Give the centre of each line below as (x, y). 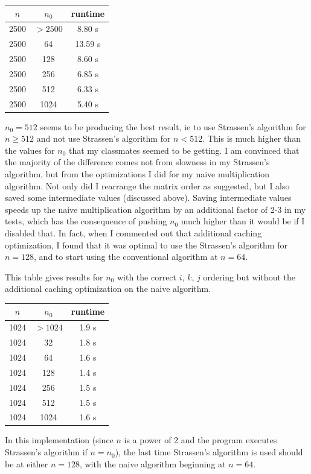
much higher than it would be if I (243, 221)
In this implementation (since (59, 440)
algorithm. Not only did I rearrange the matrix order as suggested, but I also (147, 185)
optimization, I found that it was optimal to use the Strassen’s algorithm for (146, 245)
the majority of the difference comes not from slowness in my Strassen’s (137, 162)
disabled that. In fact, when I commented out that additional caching (133, 233)
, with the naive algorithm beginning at (152, 463)
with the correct (147, 276)
